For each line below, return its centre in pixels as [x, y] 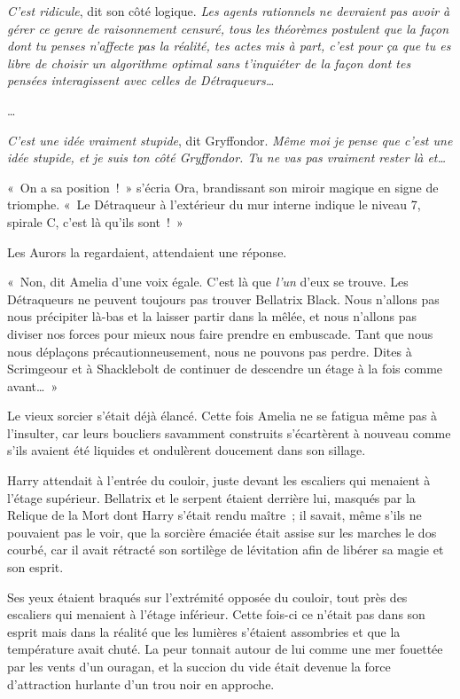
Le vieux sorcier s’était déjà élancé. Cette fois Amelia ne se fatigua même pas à [222, 416]
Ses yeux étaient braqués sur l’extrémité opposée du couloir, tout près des [207, 597]
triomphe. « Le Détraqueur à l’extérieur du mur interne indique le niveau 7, [214, 204]
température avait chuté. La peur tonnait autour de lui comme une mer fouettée [225, 649]
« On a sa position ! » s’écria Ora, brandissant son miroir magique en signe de [223, 187]
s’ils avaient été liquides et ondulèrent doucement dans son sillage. [187, 450]
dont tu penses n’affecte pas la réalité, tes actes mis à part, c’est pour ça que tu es [229, 46]
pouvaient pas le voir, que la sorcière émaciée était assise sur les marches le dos [222, 532]
